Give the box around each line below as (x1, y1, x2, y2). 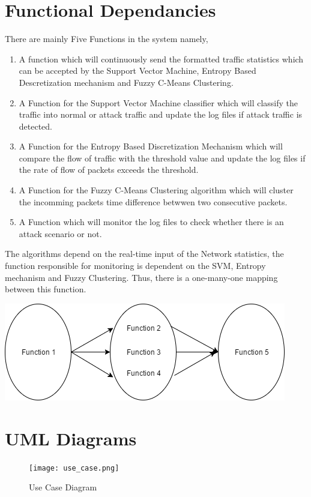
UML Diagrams (5, 426, 137, 450)
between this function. (5, 283, 86, 295)
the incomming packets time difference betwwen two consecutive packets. (19, 195, 288, 208)
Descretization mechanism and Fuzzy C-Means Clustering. (19, 76, 234, 88)
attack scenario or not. (19, 227, 102, 239)
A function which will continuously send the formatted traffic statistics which (19, 52, 304, 65)
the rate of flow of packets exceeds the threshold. (19, 163, 199, 176)
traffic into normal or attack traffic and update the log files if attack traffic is (19, 108, 303, 121)
